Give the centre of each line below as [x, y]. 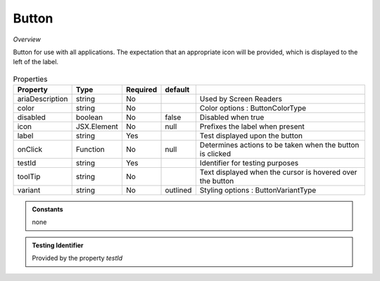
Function [90, 150]
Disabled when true [232, 117]
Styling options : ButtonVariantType [258, 190]
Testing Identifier [58, 245]
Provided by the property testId [77, 258]
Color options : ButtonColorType [253, 108]
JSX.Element [97, 126]
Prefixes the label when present [252, 126]
